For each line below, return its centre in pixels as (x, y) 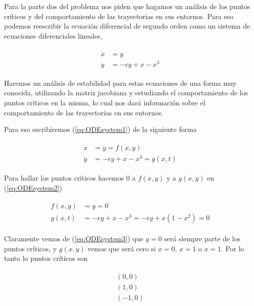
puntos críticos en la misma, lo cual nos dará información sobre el (105, 102)
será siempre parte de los (202, 239)
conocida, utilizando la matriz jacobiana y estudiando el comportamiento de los (126, 93)
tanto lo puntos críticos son (46, 258)
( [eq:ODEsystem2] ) (33, 187)
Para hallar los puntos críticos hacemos (64, 177)
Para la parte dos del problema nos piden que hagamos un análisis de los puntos (127, 6)
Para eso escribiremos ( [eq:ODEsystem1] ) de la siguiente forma (100, 129)
